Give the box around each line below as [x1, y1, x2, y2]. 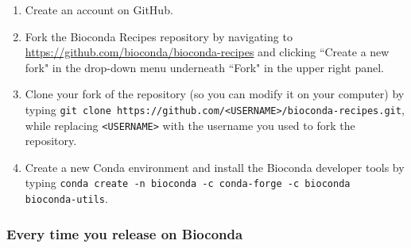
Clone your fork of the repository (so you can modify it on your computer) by [25, 86, 405, 102]
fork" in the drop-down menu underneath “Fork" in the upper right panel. [25, 59, 385, 75]
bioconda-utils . [25, 190, 108, 207]
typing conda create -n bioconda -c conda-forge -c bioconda [25, 174, 351, 191]
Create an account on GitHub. [25, 2, 173, 17]
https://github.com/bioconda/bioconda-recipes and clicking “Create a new [25, 44, 390, 60]
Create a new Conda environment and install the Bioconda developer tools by [25, 158, 405, 175]
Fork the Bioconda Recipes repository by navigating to [25, 28, 293, 44]
